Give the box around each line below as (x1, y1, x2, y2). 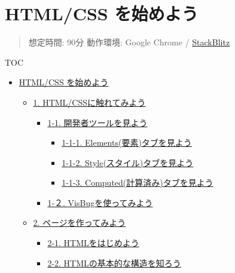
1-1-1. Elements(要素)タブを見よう (62, 136, 192, 149)
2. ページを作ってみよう (33, 216, 126, 229)
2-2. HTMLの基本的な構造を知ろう (47, 256, 181, 269)
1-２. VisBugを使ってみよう (47, 196, 153, 208)
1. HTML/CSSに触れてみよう (33, 96, 146, 108)
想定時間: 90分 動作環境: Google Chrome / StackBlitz (28, 36, 230, 48)
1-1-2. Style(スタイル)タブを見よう (62, 156, 194, 168)
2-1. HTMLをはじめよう (47, 237, 139, 249)
